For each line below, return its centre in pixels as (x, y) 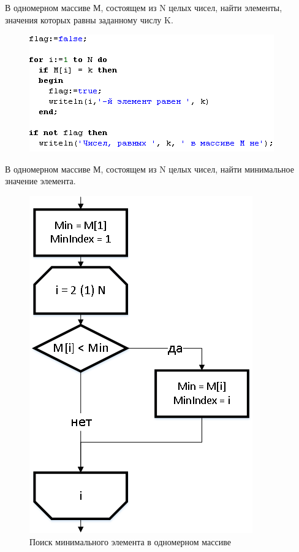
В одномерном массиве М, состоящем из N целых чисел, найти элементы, (144, 7)
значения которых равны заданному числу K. (89, 19)
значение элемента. (40, 181)
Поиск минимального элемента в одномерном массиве (130, 541)
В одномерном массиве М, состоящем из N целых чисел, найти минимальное (149, 169)
